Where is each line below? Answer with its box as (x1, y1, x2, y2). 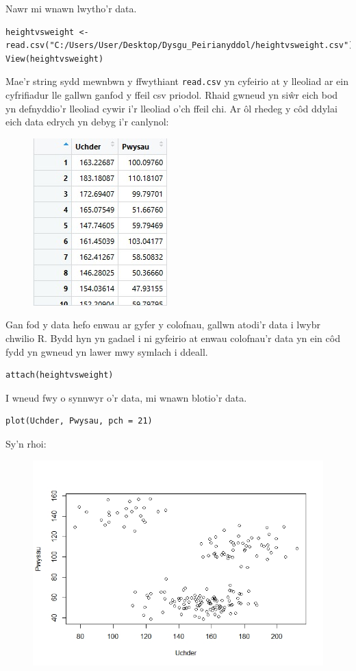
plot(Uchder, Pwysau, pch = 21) (5, 416, 153, 426)
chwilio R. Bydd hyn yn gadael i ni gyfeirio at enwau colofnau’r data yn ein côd (5, 331, 340, 345)
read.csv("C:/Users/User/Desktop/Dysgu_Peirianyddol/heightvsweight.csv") (5, 40, 354, 51)
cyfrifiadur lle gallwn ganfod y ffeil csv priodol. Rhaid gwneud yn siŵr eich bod (5, 88, 338, 102)
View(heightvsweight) (5, 53, 104, 64)
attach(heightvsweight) (5, 370, 114, 380)
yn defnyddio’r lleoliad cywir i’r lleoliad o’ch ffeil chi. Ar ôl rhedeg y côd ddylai (5, 101, 338, 115)
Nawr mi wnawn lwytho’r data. (5, 1, 137, 15)
